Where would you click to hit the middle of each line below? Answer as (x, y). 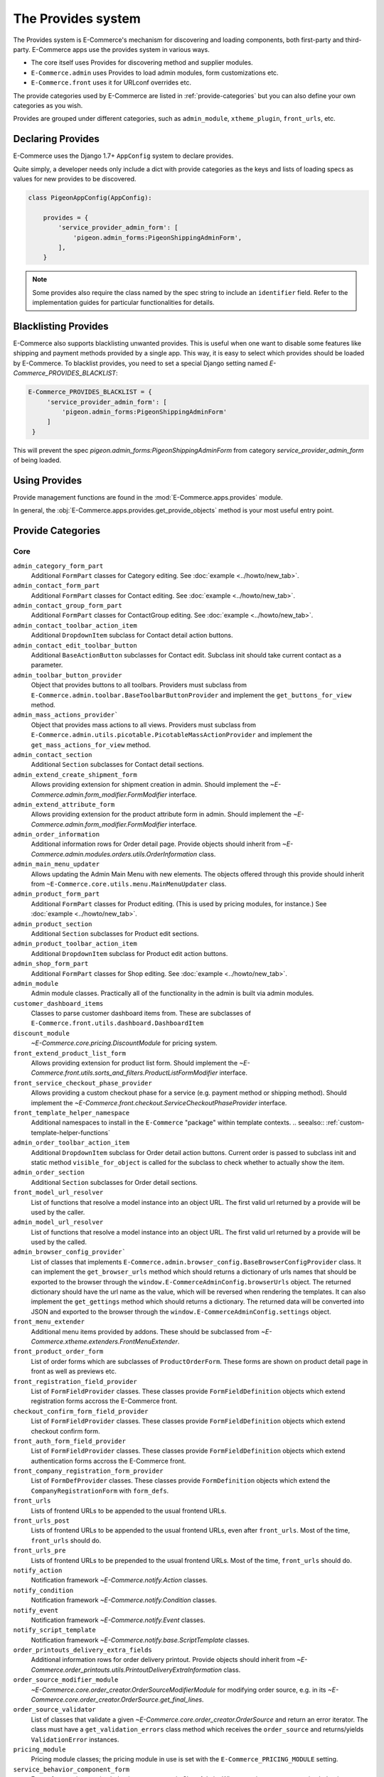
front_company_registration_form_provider (88, 1471)
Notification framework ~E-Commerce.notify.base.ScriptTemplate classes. (140, 1640)
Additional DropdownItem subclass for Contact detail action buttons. (132, 635)
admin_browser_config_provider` (69, 1252)
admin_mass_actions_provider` (66, 715)
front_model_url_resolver (58, 1193)
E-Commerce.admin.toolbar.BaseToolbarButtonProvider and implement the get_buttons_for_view (191, 695)
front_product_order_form (58, 1352)
